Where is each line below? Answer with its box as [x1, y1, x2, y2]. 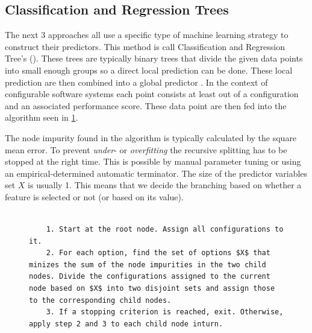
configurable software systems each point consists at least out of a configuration [5, 87, 299, 100]
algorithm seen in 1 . [5, 111, 78, 124]
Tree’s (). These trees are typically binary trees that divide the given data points [5, 52, 303, 65]
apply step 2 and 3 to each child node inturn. [29, 319, 223, 328]
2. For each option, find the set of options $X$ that [46, 249, 270, 258]
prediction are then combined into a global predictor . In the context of [5, 75, 268, 88]
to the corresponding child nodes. [29, 296, 172, 305]
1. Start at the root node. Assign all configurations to [46, 225, 284, 234]
